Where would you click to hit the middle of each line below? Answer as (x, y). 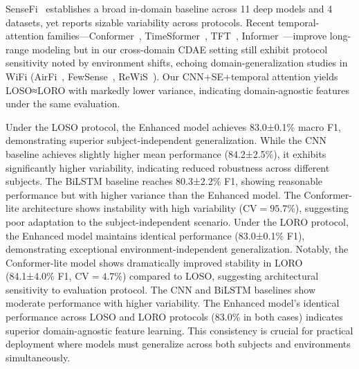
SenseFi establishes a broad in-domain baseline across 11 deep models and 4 (169, 8)
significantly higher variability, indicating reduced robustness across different (168, 167)
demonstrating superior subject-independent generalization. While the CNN (166, 140)
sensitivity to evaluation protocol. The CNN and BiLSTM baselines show (161, 289)
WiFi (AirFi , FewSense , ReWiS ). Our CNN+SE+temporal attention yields (172, 76)
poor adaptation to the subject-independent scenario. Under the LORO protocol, (177, 221)
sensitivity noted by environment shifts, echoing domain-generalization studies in (177, 63)
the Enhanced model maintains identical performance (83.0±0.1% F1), (155, 235)
